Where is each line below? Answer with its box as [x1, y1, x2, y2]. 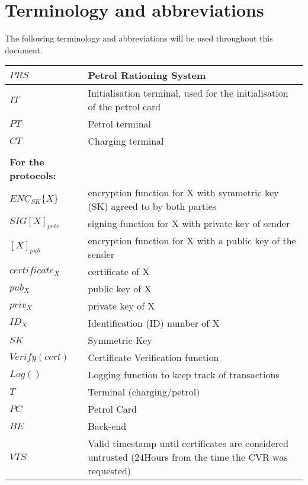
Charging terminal [88, 134, 164, 148]
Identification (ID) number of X [88, 316, 220, 330]
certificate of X [88, 264, 150, 279]
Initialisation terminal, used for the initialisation [88, 86, 288, 100]
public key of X [88, 282, 152, 296]
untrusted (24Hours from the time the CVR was [88, 450, 288, 464]
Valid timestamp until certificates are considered [88, 436, 289, 451]
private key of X [88, 299, 155, 313]
